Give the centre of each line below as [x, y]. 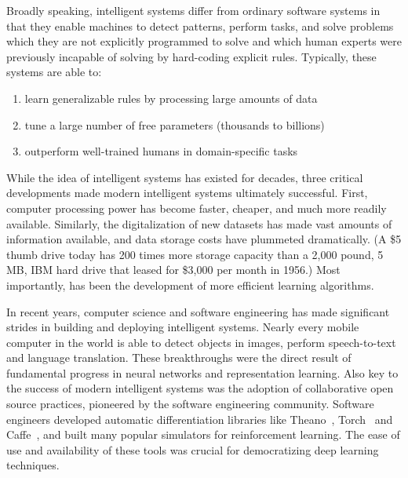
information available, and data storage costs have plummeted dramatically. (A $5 [204, 239]
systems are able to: [54, 72]
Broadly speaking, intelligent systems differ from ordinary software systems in [193, 10]
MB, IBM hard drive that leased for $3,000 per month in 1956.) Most [173, 270]
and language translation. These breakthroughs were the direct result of [179, 358]
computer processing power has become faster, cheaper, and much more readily [197, 208]
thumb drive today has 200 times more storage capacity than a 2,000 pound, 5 [195, 254]
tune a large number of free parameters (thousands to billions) [175, 124]
